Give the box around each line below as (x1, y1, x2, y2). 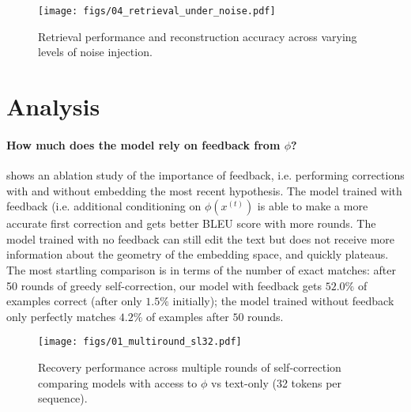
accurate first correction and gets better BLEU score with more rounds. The (6, 215, 376, 232)
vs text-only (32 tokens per (210, 374, 342, 391)
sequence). (38, 390, 88, 406)
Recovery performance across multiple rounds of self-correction (38, 359, 341, 376)
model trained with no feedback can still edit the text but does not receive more (6, 230, 395, 247)
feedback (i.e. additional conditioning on (6, 198, 202, 214)
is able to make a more (257, 198, 368, 214)
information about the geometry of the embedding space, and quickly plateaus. (6, 246, 389, 263)
